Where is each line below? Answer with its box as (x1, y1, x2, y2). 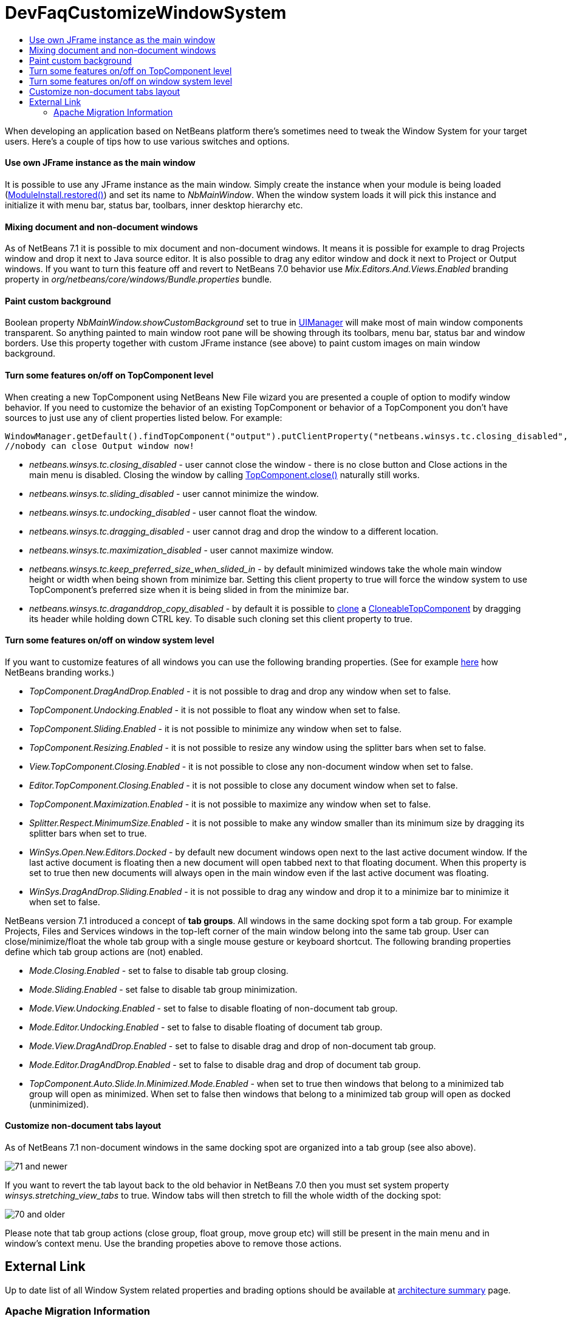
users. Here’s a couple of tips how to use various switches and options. (5, 135, 290, 146)
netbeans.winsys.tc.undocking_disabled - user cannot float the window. (29, 507, 318, 518)
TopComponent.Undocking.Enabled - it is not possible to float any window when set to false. (29, 704, 400, 715)
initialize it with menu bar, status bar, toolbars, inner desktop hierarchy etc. (5, 199, 303, 210)
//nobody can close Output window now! (5, 440, 194, 451)
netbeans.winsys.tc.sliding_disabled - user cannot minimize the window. (29, 488, 319, 499)
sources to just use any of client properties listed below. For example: (5, 412, 282, 423)
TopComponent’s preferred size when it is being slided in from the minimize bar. (29, 584, 349, 595)
